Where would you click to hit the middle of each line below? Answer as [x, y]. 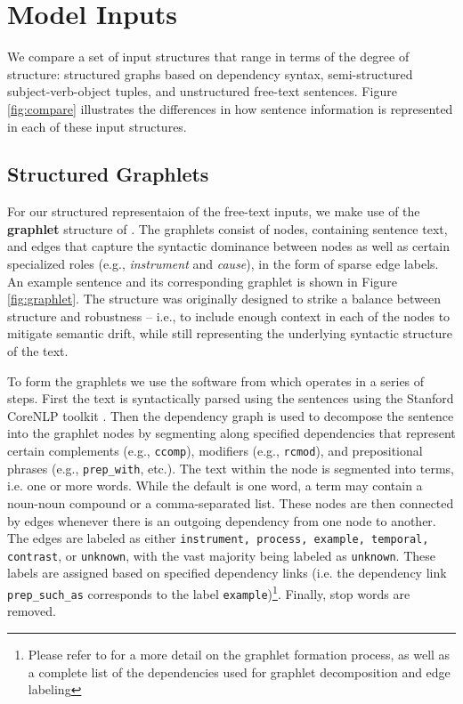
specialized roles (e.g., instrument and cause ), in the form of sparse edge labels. [223, 264]
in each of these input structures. [97, 126]
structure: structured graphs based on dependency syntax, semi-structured [210, 73]
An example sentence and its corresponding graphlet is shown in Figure [202, 281]
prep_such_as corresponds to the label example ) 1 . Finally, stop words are [209, 592]
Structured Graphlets [108, 174]
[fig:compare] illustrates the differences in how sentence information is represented [230, 108]
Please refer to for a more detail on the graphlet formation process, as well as [239, 654]
